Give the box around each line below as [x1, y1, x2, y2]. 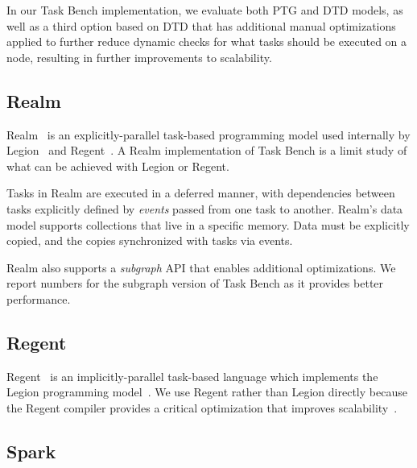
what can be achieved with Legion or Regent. [6, 157, 229, 174]
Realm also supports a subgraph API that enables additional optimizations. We [6, 259, 396, 275]
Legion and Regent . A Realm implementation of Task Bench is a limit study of [6, 142, 407, 159]
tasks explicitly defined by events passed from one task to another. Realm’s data [6, 200, 403, 217]
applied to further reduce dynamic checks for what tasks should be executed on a [6, 33, 407, 50]
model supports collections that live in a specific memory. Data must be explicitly [6, 216, 410, 233]
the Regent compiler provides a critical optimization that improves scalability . [6, 399, 398, 416]
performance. [6, 290, 71, 307]
